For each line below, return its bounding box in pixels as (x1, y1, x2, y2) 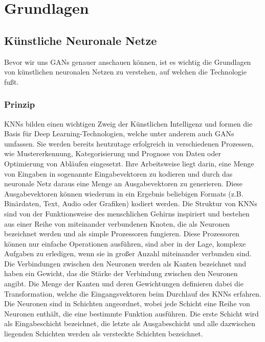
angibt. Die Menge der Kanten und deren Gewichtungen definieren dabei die (4, 278, 244, 289)
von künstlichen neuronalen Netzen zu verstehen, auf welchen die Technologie (4, 66, 247, 77)
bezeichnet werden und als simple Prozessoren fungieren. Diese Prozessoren (4, 228, 239, 239)
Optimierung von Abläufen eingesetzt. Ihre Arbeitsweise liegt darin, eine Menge (4, 158, 254, 168)
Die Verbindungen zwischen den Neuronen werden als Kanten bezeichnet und (4, 258, 246, 268)
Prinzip (4, 98, 35, 111)
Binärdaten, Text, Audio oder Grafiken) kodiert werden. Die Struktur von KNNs (4, 198, 257, 209)
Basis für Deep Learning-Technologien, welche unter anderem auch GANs (4, 128, 234, 139)
